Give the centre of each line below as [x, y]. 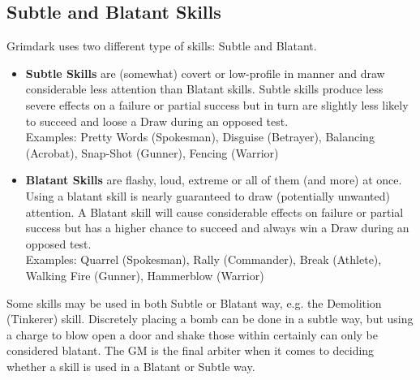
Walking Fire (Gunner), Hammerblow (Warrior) [145, 275]
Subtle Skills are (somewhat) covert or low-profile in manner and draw [205, 73]
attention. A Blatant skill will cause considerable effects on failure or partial [214, 212]
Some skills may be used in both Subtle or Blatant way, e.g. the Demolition [194, 302]
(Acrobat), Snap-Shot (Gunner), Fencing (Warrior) [152, 152]
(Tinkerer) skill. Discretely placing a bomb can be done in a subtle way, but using [210, 319]
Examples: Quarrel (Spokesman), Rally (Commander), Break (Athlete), [204, 259]
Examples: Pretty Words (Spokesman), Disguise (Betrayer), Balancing [200, 137]
